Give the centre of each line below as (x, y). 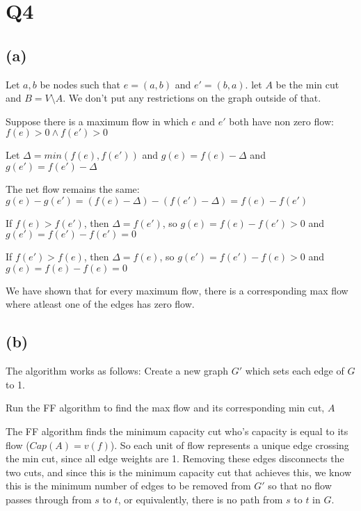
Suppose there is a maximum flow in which (97, 121)
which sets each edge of (295, 371)
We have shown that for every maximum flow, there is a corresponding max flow (177, 290)
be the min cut (307, 84)
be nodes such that (80, 84)
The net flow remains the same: (73, 188)
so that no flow (300, 486)
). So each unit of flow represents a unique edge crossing (230, 445)
